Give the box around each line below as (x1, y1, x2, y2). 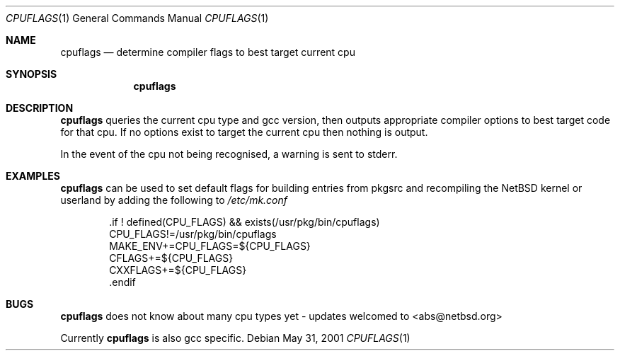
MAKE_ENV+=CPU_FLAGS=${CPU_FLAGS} (109, 240, 311, 252)
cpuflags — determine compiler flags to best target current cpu (60, 46, 355, 58)
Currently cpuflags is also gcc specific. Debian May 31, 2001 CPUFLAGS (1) (60, 332, 411, 344)
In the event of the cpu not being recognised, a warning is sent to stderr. (60, 148, 398, 160)
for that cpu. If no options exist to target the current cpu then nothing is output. (60, 126, 428, 138)
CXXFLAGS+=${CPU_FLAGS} (109, 264, 247, 276)
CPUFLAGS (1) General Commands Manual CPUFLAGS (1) (6, 12, 269, 24)
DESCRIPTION (6, 102, 74, 114)
